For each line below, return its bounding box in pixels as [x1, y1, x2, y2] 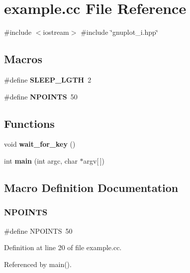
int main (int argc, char [4, 155, 78, 166]
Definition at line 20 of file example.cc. [4, 242, 122, 253]
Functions [4, 115, 55, 131]
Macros [4, 51, 42, 67]
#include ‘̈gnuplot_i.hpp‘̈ [81, 27, 158, 37]
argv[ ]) [83, 155, 105, 166]
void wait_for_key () [4, 139, 76, 149]
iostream [43, 27, 69, 37]
